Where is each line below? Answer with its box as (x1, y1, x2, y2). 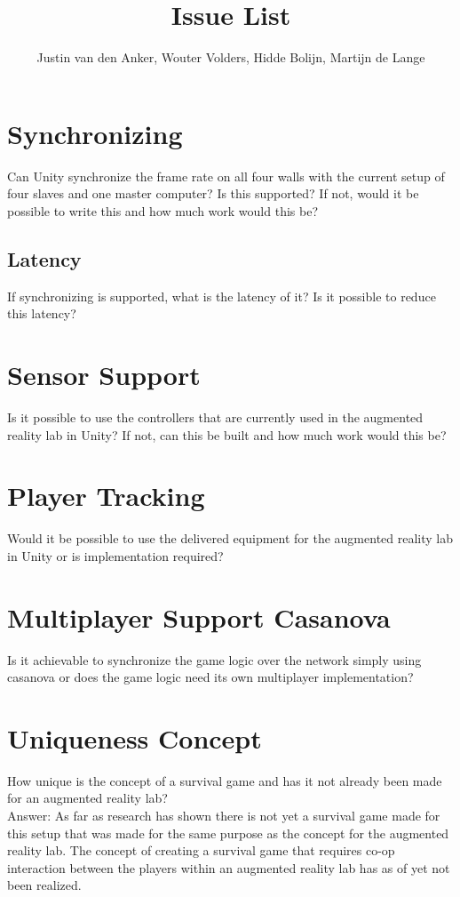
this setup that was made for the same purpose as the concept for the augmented (7, 823, 449, 842)
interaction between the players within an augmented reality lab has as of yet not (7, 858, 450, 877)
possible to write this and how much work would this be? (7, 201, 318, 220)
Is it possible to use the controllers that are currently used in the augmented (7, 407, 424, 426)
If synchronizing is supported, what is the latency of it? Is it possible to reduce (7, 286, 436, 305)
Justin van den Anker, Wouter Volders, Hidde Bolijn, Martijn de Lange (36, 48, 425, 67)
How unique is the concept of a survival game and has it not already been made (7, 771, 442, 789)
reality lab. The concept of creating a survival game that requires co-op (7, 841, 395, 860)
